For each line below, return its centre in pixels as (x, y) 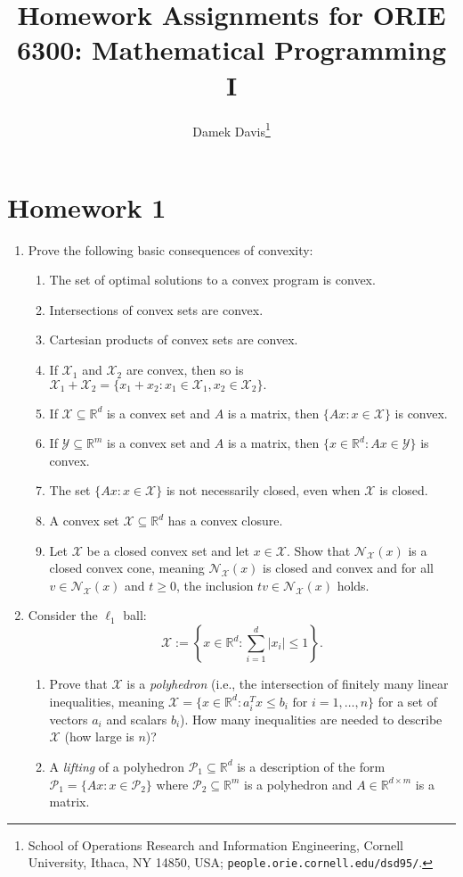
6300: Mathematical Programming (231, 50)
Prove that (78, 683)
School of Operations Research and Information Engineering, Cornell (215, 844)
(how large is (99, 736)
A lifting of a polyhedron (117, 766)
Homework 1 (87, 207)
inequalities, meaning (107, 701)
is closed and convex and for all (349, 568)
